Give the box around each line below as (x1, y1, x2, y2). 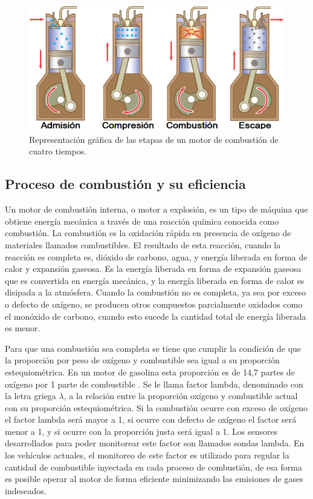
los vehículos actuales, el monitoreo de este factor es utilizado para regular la (5, 449, 289, 461)
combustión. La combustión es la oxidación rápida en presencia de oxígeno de (5, 226, 291, 239)
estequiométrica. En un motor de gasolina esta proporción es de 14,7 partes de (5, 365, 295, 378)
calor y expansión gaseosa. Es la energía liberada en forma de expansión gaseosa (5, 262, 302, 275)
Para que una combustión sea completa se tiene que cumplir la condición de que (5, 342, 302, 354)
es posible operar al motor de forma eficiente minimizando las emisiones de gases (5, 472, 303, 485)
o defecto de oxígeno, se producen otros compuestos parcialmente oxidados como (5, 297, 303, 310)
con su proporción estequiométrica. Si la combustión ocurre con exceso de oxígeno (5, 401, 308, 414)
